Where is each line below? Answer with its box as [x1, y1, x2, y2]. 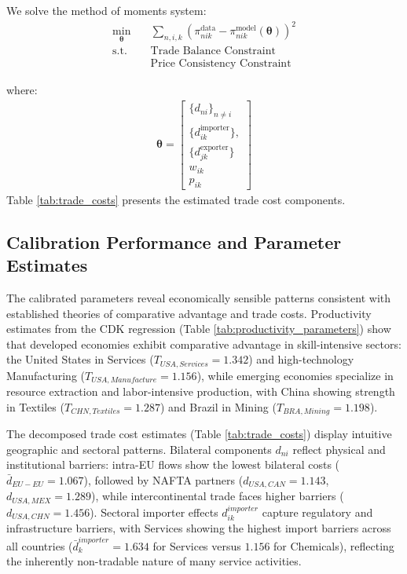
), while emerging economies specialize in [196, 367, 394, 383]
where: [6, 82, 38, 98]
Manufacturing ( [6, 367, 86, 383]
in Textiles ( [6, 398, 64, 415]
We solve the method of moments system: [6, 2, 207, 18]
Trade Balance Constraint [150, 46, 276, 57]
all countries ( [6, 537, 73, 554]
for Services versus [152, 537, 241, 554]
